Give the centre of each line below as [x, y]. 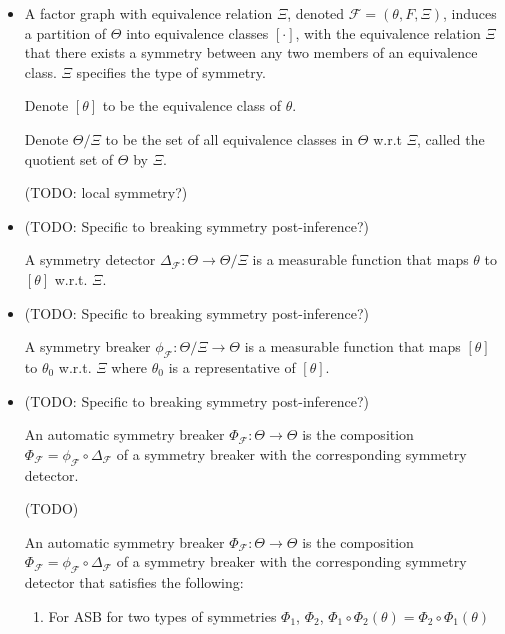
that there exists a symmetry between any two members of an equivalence [251, 52]
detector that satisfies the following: [134, 582]
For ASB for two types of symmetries [162, 615]
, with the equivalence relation [388, 32]
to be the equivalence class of [191, 105]
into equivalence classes [197, 32]
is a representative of [232, 366]
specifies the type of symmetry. [171, 71]
